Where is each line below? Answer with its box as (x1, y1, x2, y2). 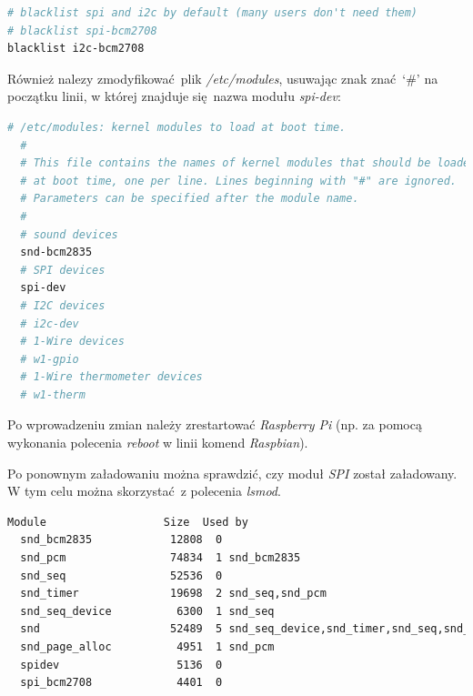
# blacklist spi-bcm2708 (7, 24, 157, 37)
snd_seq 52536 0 (20, 569, 223, 582)
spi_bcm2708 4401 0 (20, 676, 223, 690)
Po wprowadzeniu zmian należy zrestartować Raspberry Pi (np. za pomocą (7, 415, 422, 434)
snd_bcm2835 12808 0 (20, 533, 223, 547)
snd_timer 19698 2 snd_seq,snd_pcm (20, 587, 327, 600)
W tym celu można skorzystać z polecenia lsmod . (7, 481, 281, 500)
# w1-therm (20, 388, 86, 401)
